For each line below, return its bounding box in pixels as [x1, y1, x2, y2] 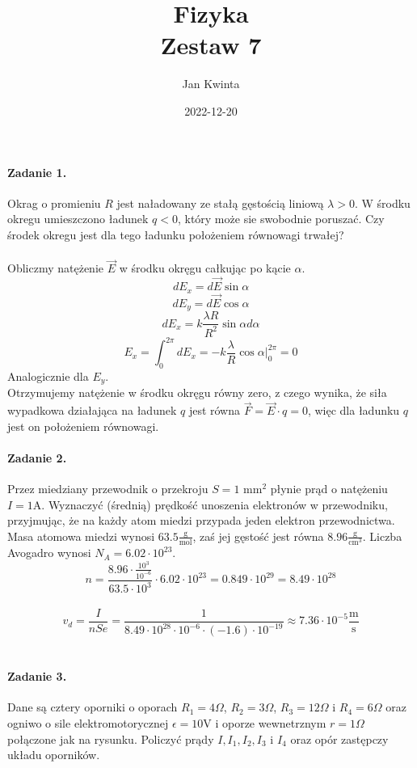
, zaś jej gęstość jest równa [192, 527, 324, 544]
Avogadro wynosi [7, 544, 91, 561]
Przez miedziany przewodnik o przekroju [7, 480, 208, 497]
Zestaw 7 [160, 28, 262, 61]
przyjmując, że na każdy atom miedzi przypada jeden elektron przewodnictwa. [7, 512, 395, 529]
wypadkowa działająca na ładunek [7, 402, 177, 419]
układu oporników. [7, 746, 100, 763]
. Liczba [362, 527, 402, 544]
